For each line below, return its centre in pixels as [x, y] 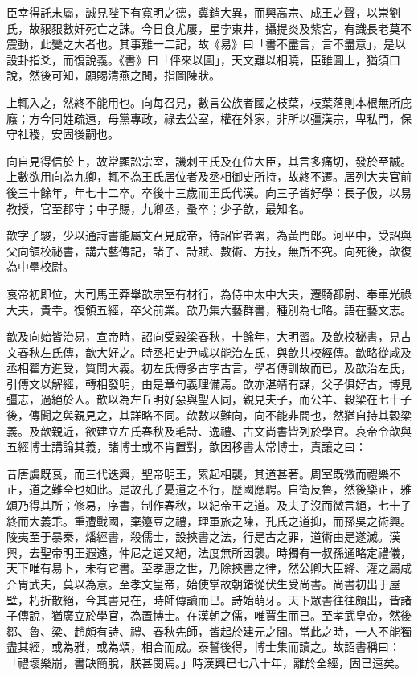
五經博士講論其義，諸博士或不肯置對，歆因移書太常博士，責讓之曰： [186, 447]
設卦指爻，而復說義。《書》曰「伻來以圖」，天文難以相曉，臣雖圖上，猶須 [198, 59]
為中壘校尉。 [40, 266]
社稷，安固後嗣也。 [68, 134]
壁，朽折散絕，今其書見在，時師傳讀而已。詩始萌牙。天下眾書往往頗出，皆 [203, 599]
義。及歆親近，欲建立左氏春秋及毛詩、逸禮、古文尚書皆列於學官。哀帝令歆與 [209, 430]
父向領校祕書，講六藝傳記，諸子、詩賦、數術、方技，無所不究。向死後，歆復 [209, 250]
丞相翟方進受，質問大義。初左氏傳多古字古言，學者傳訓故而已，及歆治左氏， [209, 368]
